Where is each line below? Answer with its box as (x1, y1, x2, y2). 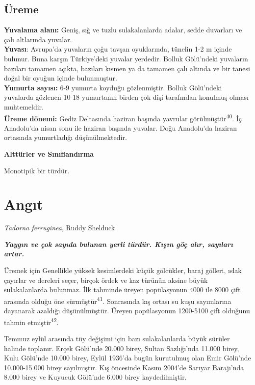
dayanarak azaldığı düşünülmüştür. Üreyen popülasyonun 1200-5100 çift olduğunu (4, 305, 250, 316)
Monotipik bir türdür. (4, 165, 70, 175)
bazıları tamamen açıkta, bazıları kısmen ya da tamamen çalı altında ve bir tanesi (4, 63, 250, 73)
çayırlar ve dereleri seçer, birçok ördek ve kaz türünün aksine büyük (4, 275, 208, 285)
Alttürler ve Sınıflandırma (4, 148, 94, 159)
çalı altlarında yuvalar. (4, 34, 72, 44)
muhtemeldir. (4, 101, 44, 111)
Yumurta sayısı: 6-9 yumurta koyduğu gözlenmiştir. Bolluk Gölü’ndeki (4, 82, 222, 92)
